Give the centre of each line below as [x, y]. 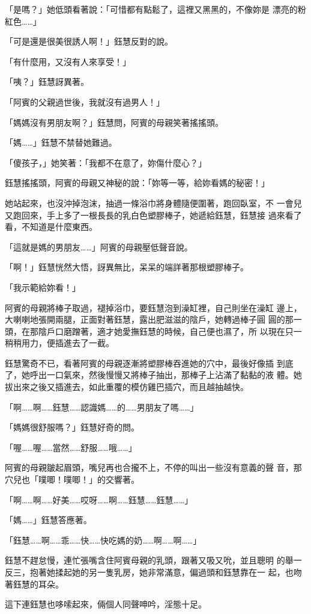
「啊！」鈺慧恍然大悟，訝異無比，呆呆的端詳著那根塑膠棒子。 [127, 267]
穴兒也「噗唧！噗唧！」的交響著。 [72, 479]
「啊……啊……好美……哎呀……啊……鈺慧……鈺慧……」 [99, 499]
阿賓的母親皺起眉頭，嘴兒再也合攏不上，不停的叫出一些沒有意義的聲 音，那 [153, 467]
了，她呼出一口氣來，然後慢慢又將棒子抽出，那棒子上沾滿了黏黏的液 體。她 [153, 375]
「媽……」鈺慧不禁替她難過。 [61, 142]
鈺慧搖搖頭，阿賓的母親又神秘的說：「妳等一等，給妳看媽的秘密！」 [137, 183]
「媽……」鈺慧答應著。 [48, 520]
